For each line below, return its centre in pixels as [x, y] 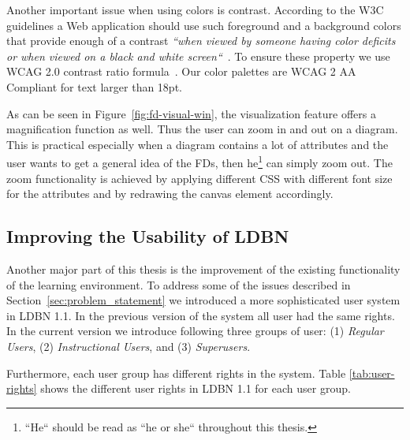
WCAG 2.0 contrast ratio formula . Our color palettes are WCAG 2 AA [181, 71]
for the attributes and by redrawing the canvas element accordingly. [170, 194]
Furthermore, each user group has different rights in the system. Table [176, 373]
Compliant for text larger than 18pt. [94, 86]
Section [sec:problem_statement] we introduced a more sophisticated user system [203, 300]
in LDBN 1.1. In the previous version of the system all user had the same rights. [201, 315]
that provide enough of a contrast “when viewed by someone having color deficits [201, 41]
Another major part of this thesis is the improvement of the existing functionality [203, 268]
